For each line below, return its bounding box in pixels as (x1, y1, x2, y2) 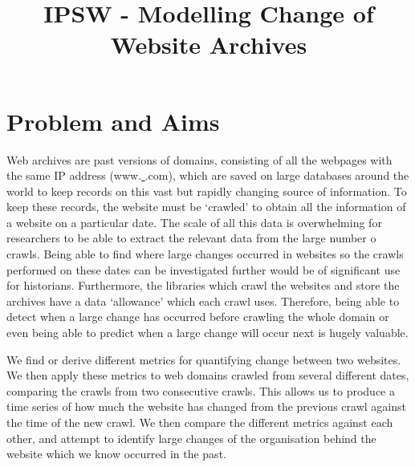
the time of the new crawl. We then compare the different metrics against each (6, 414, 393, 430)
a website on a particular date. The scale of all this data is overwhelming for (6, 213, 382, 230)
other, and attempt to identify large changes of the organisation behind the (6, 429, 376, 446)
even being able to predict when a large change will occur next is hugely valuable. (6, 324, 409, 341)
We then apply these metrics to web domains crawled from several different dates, (6, 367, 409, 384)
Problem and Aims (6, 104, 220, 137)
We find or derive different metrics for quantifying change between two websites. (6, 351, 401, 368)
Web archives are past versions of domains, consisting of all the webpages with (6, 151, 393, 168)
